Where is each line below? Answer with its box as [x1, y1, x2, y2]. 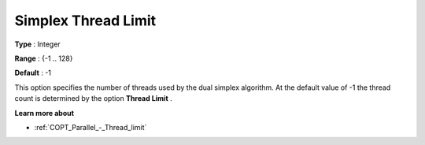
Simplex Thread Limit [14, 12, 157, 29]
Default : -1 [14, 68, 51, 78]
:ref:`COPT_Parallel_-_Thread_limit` [34, 122, 147, 132]
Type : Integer [14, 39, 61, 49]
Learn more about [14, 108, 75, 117]
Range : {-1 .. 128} [14, 54, 73, 63]
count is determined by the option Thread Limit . [14, 94, 172, 103]
